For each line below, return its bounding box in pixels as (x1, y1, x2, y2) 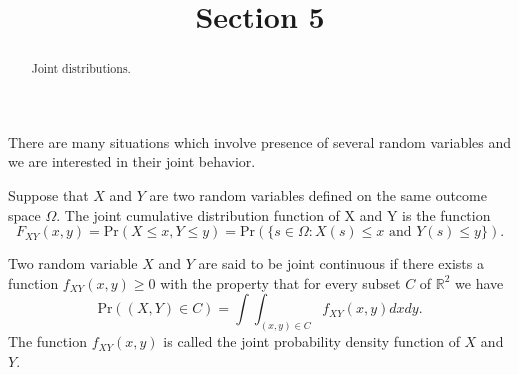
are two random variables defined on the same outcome (149, 185, 487, 206)
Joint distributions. (31, 60, 131, 77)
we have (455, 272, 504, 293)
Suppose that (8, 185, 89, 206)
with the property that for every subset (160, 272, 401, 293)
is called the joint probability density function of (163, 331, 460, 352)
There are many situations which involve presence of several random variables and (8, 131, 512, 152)
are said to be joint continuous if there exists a (198, 253, 484, 274)
